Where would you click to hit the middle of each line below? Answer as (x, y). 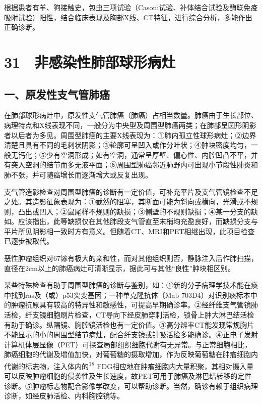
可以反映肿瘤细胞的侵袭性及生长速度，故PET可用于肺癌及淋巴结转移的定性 (128, 376)
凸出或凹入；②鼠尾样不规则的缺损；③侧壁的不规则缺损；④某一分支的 (134, 211)
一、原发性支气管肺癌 (57, 94)
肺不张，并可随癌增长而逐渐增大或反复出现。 (78, 174)
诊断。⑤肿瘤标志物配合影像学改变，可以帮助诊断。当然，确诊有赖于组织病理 (131, 386)
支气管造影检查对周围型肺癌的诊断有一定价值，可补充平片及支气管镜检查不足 (131, 191)
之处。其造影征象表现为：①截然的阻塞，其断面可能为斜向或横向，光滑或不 (127, 201)
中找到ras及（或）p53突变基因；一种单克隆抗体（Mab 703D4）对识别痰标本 (127, 295)
